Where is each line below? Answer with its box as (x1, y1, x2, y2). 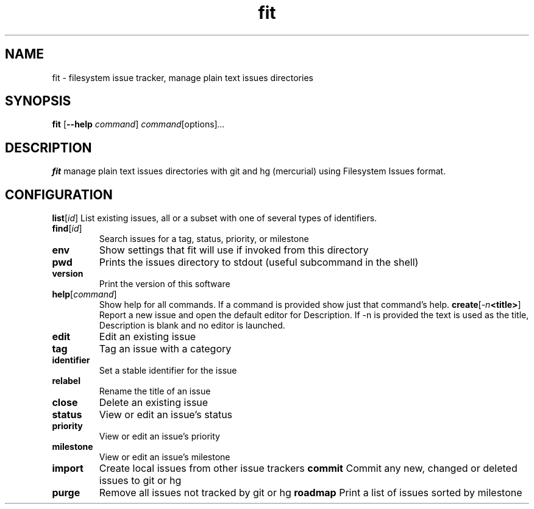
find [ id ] (52, 223, 82, 234)
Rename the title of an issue (99, 386, 211, 397)
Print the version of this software (99, 279, 230, 290)
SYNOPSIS (5, 93, 71, 109)
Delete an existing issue (99, 396, 208, 409)
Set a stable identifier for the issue (99, 365, 237, 376)
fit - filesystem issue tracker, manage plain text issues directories (52, 72, 313, 83)
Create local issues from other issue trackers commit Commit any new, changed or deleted (99, 462, 518, 475)
